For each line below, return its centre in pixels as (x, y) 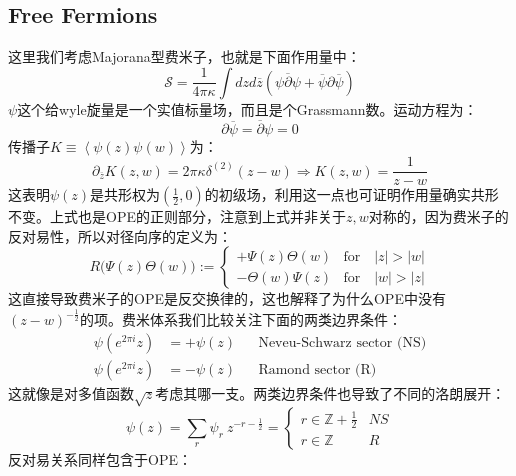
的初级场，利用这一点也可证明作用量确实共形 (351, 194)
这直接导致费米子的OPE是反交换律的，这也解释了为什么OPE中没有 (227, 298)
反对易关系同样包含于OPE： (100, 458)
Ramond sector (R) (317, 370)
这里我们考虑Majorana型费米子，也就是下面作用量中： (184, 56)
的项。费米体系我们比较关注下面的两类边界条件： (241, 319)
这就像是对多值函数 (71, 393)
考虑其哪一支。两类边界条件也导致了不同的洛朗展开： (330, 393)
